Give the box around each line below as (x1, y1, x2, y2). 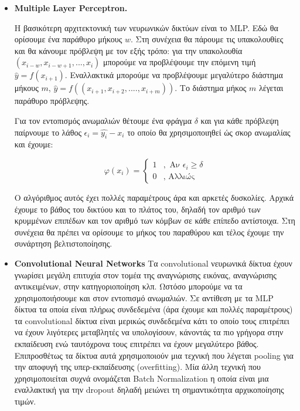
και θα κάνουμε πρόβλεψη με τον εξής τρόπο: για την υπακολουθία (14, 44, 243, 56)
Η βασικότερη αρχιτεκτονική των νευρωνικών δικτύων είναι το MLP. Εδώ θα (14, 21, 278, 33)
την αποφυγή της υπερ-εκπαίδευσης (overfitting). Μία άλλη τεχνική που (14, 361, 261, 373)
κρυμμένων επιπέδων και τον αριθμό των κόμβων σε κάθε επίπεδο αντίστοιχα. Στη (14, 214, 295, 227)
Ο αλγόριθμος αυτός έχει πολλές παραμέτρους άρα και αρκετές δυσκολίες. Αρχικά (14, 191, 294, 203)
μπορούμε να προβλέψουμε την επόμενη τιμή (103, 56, 256, 68)
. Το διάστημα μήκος (175, 82, 247, 94)
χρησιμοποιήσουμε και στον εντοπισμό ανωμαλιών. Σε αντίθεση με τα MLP (14, 291, 274, 304)
